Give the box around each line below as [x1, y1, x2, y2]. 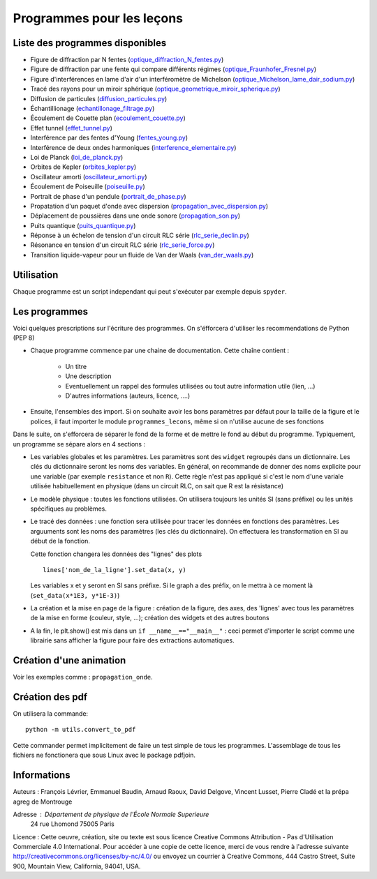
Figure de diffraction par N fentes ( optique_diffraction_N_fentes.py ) [30, 56, 224, 64]
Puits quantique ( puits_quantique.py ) [30, 221, 136, 230]
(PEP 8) [13, 333, 35, 342]
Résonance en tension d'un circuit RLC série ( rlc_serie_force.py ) [30, 241, 215, 249]
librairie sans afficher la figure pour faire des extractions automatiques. [30, 636, 235, 645]
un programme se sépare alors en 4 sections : [13, 439, 146, 448]
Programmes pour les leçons [13, 10, 183, 26]
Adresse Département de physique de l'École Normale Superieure [13, 810, 209, 818]
